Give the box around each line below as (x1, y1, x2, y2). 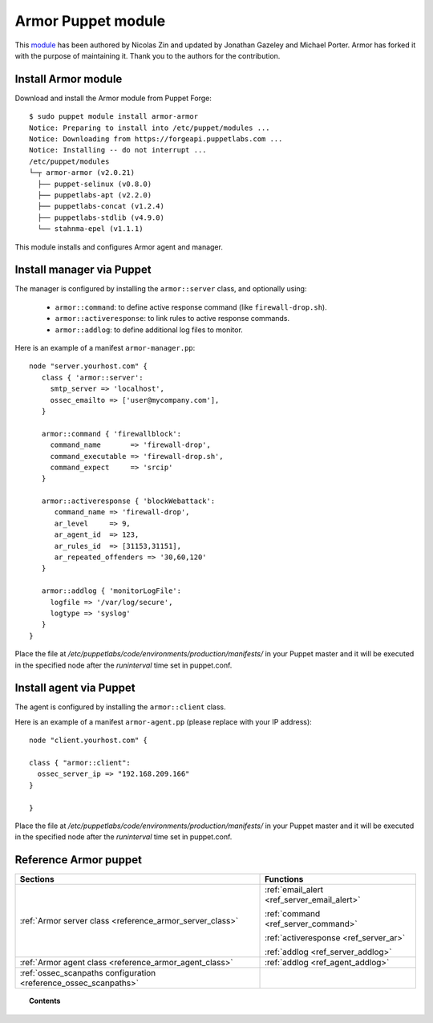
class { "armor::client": (29, 758, 132, 768)
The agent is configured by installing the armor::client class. (14, 702, 226, 712)
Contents (29, 996, 61, 1006)
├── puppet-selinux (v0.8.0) (37, 179, 152, 189)
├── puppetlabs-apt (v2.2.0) (37, 190, 152, 200)
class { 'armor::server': (41, 373, 144, 382)
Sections (19, 874, 55, 885)
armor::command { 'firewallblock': (41, 429, 182, 438)
